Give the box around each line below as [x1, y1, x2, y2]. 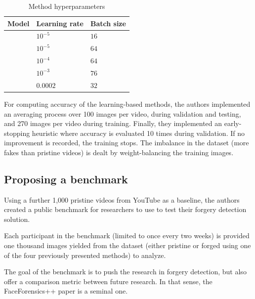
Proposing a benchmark [4, 171, 128, 186]
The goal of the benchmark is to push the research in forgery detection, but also [4, 266, 247, 277]
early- [224, 118, 242, 128]
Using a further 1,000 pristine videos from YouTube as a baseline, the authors [4, 194, 240, 205]
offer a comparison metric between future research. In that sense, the [4, 276, 212, 286]
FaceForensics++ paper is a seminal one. [4, 286, 128, 296]
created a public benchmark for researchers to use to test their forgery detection [4, 204, 247, 214]
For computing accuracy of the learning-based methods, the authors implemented [4, 98, 251, 109]
